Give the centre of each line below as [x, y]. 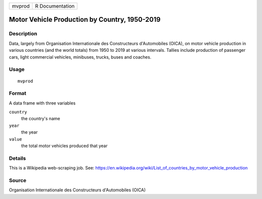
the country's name [41, 119]
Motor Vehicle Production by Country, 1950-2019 [85, 20]
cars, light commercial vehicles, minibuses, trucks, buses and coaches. [80, 57]
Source [18, 180]
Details [17, 158]
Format [18, 93]
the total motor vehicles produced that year [64, 146]
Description [23, 34]
